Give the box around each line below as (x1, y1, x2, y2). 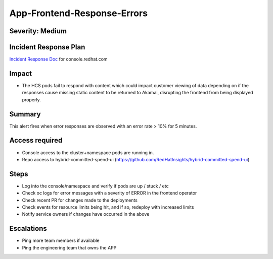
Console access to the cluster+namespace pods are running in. (22, 149, 154, 156)
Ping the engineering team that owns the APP (22, 244, 117, 250)
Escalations (9, 224, 48, 233)
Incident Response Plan (9, 43, 85, 51)
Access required (9, 136, 63, 145)
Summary (9, 110, 41, 118)
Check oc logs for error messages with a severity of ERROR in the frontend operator (22, 190, 197, 196)
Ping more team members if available (22, 237, 100, 244)
